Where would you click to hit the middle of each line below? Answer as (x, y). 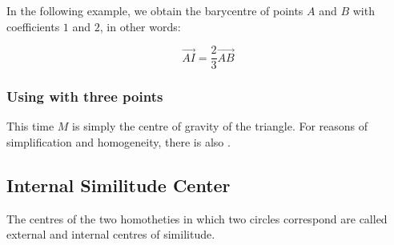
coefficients (33, 26)
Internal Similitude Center (119, 185)
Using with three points (85, 96)
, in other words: (140, 26)
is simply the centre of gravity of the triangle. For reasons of (220, 126)
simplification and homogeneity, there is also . (119, 142)
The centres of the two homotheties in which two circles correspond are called (197, 218)
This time (30, 126)
